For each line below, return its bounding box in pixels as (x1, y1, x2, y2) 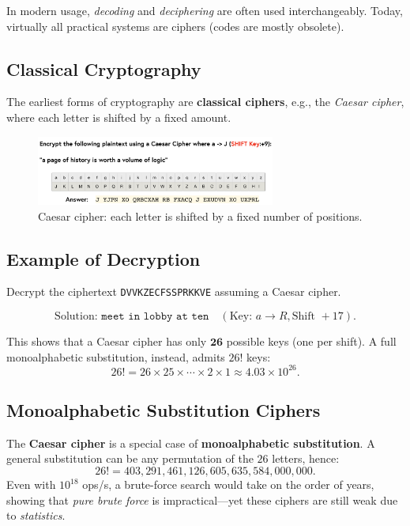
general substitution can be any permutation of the (6, 450, 254, 467)
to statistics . (6, 507, 66, 524)
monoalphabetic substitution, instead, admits (6, 348, 225, 365)
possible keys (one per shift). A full (226, 332, 397, 349)
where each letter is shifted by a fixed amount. (6, 108, 231, 125)
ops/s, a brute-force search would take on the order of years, (82, 476, 374, 493)
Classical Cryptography (6, 56, 201, 81)
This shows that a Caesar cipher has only (6, 332, 207, 349)
